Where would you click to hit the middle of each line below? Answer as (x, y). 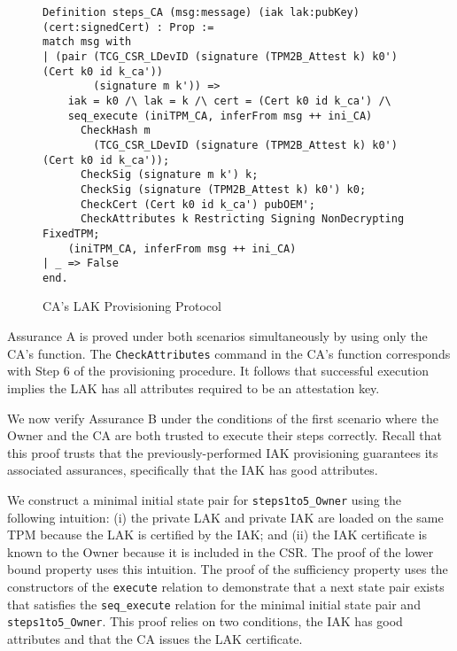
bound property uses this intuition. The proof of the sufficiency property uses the (228, 569)
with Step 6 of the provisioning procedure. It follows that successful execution (218, 371)
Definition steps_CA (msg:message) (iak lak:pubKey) (201, 12)
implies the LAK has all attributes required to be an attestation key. (194, 387)
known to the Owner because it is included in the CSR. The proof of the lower (221, 551)
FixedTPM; (71, 233)
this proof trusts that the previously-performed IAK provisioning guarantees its (223, 452)
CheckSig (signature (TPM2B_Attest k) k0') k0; (223, 189)
